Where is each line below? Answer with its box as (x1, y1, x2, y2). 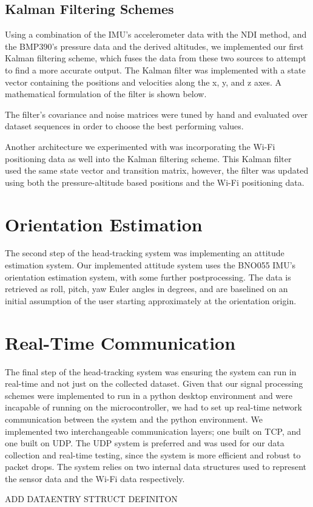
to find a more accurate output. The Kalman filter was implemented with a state (5, 63, 306, 76)
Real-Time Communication (5, 330, 236, 355)
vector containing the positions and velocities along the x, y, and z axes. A (5, 75, 282, 88)
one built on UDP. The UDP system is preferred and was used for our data (5, 437, 284, 449)
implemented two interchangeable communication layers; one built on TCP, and (5, 424, 301, 437)
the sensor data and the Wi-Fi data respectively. (5, 472, 185, 485)
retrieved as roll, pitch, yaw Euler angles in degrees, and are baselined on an (5, 282, 288, 295)
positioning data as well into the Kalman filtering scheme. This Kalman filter (5, 152, 292, 165)
